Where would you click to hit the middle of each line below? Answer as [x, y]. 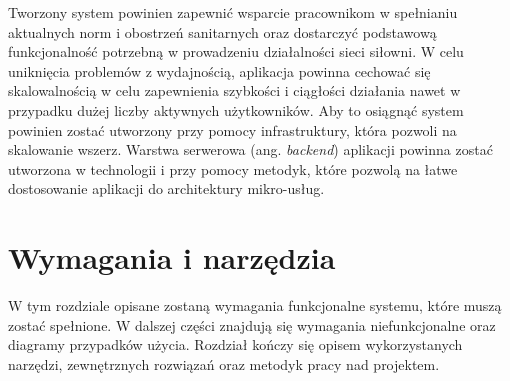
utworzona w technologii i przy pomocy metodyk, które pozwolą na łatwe [233, 168]
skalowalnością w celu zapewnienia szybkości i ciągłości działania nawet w [234, 90]
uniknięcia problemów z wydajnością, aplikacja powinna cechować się [219, 70]
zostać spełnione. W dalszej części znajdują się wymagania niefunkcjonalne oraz [252, 324]
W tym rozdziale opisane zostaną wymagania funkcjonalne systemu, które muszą [255, 305]
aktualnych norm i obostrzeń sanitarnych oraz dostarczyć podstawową [222, 31]
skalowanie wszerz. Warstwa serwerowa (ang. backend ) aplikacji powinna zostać [250, 149]
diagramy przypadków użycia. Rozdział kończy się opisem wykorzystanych [235, 344]
